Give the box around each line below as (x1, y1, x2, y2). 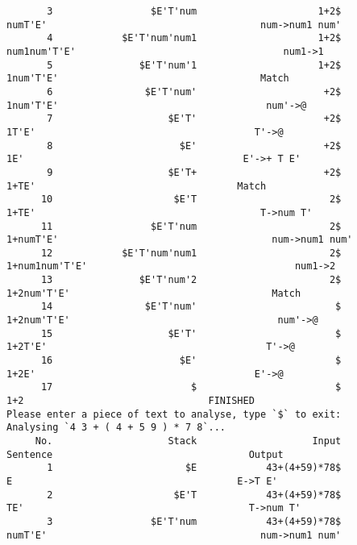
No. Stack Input (35, 435, 342, 447)
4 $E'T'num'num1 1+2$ (47, 32, 342, 44)
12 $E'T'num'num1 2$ (40, 247, 342, 259)
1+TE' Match (6, 180, 267, 192)
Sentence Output (6, 448, 284, 460)
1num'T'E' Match (6, 73, 289, 85)
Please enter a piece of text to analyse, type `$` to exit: (6, 408, 342, 420)
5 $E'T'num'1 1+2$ (47, 59, 342, 71)
